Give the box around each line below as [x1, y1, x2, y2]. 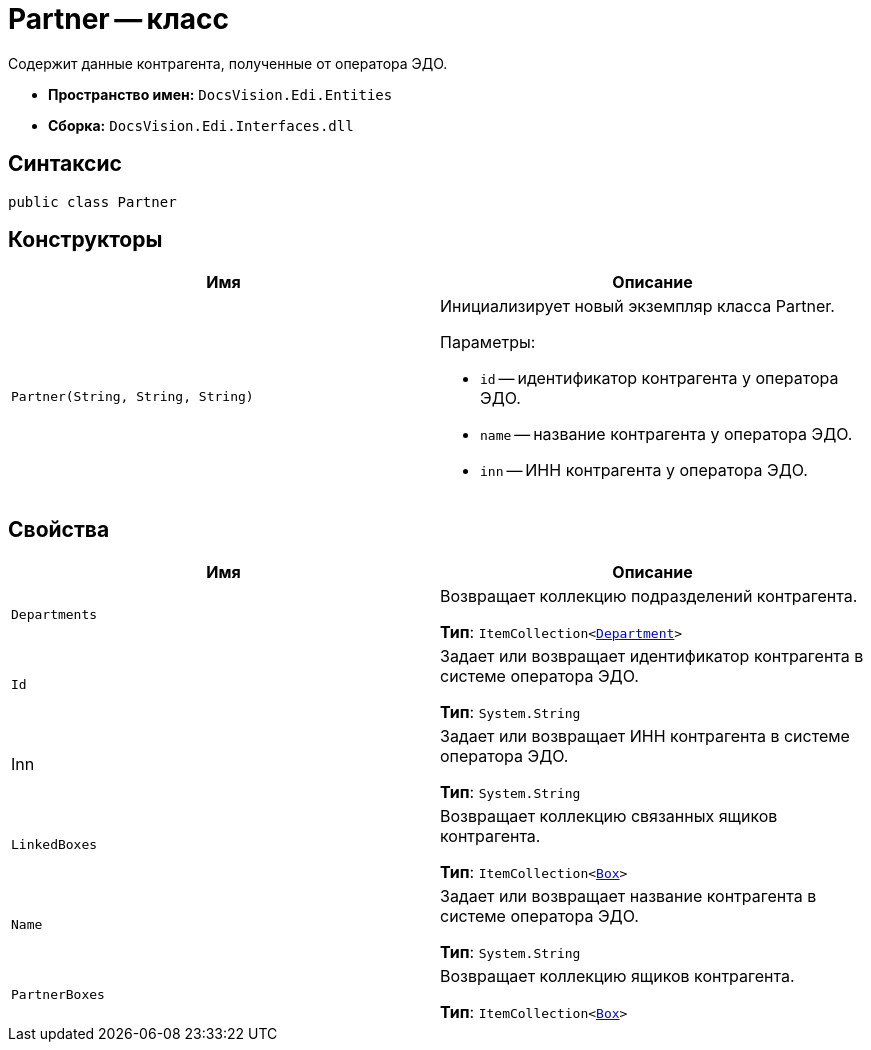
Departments [11, 606, 98, 622]
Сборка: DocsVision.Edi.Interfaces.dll [48, 116, 354, 134]
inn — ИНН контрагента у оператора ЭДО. [480, 460, 808, 481]
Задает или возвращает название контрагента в [440, 886, 817, 907]
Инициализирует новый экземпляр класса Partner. [440, 296, 835, 317]
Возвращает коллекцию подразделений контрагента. [440, 586, 858, 607]
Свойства [8, 516, 110, 542]
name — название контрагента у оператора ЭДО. [480, 424, 853, 445]
